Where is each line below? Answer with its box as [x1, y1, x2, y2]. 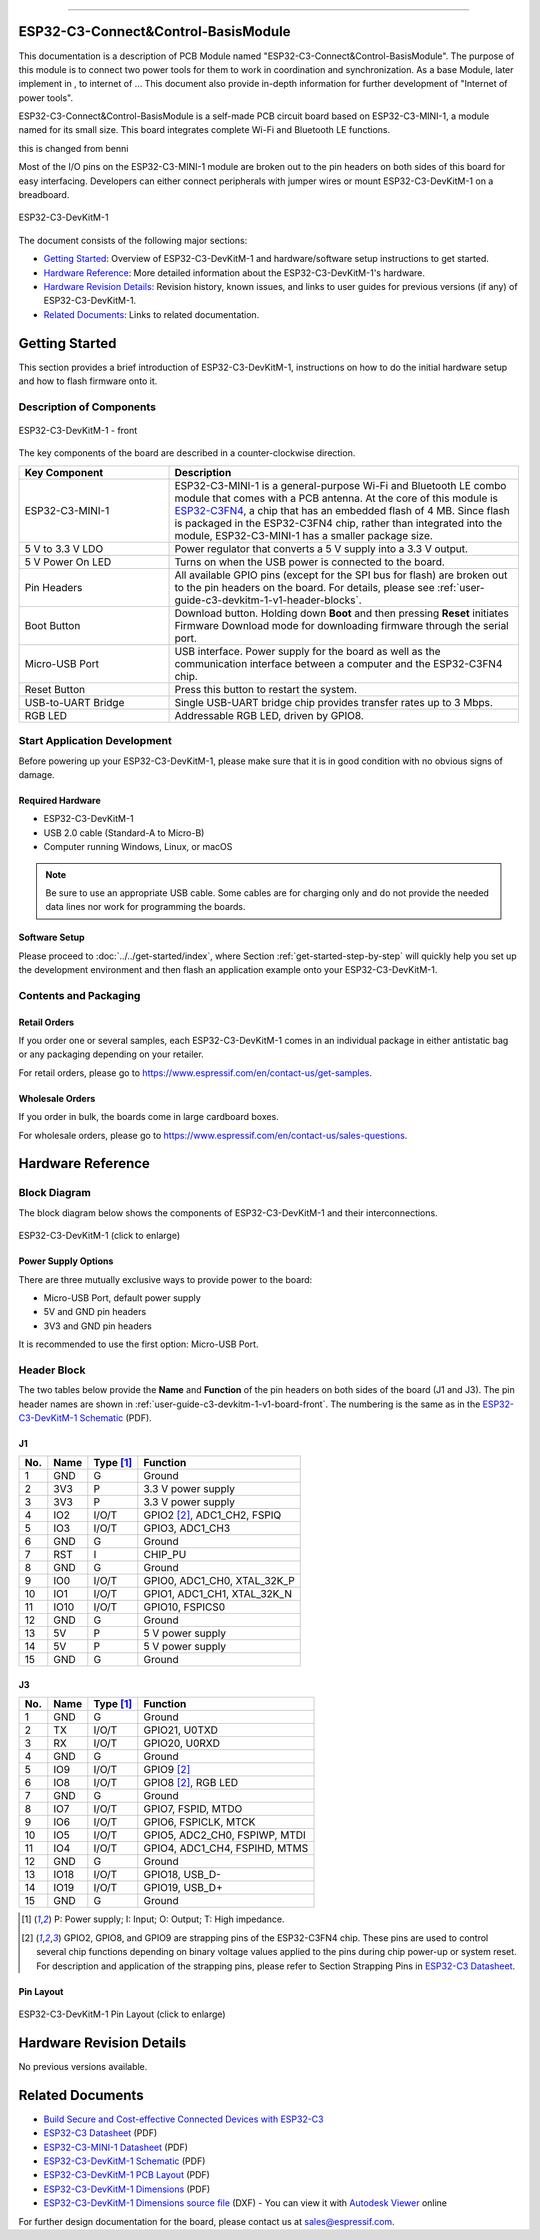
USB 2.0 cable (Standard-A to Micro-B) [43, 826, 205, 839]
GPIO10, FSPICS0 [143, 1600, 226, 1614]
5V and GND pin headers [43, 1306, 147, 1318]
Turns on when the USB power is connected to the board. [174, 555, 445, 569]
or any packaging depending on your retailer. [18, 1048, 204, 1060]
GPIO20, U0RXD [143, 1736, 220, 1750]
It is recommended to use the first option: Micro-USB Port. [18, 1338, 259, 1350]
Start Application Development [18, 734, 172, 748]
